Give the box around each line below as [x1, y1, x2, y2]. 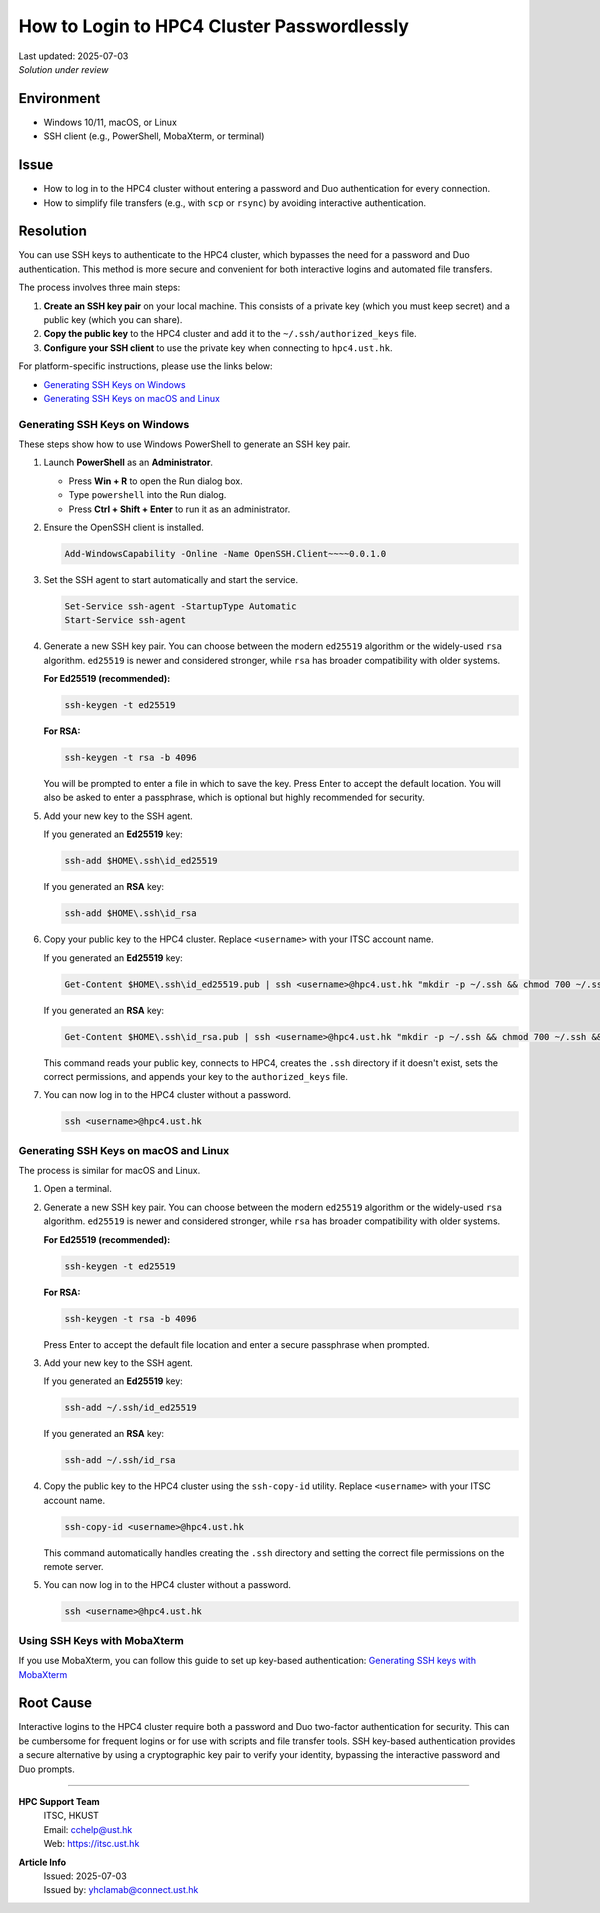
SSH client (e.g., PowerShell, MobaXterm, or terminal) [43, 130, 265, 142]
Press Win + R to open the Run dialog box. [68, 475, 244, 487]
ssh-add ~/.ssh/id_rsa [64, 1455, 176, 1466]
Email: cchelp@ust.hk [43, 1823, 133, 1835]
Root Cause [18, 1695, 93, 1712]
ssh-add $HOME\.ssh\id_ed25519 [64, 855, 219, 867]
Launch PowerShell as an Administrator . [43, 456, 214, 469]
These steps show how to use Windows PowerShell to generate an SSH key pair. [18, 438, 351, 450]
